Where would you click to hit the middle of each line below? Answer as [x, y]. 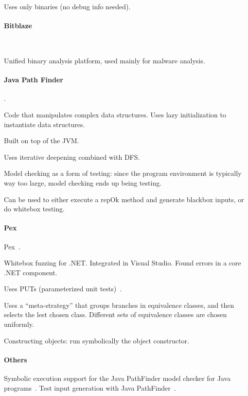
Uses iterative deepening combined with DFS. [72, 157]
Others [16, 359]
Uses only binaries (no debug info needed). [67, 6]
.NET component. [31, 272]
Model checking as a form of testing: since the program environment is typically [123, 173]
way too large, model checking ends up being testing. [83, 182]
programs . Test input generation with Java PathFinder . [90, 387]
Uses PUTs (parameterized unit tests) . [63, 289]
